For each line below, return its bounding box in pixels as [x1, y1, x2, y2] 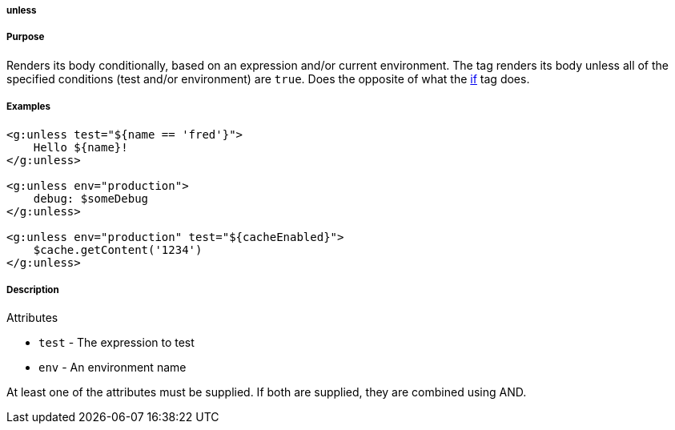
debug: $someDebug [33, 191, 149, 205]
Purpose [6, 31, 45, 43]
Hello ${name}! [33, 140, 128, 154]
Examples [6, 101, 50, 113]
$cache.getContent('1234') [33, 243, 203, 256]
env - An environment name [38, 360, 187, 375]
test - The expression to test [38, 336, 195, 350]
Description [6, 283, 59, 295]
